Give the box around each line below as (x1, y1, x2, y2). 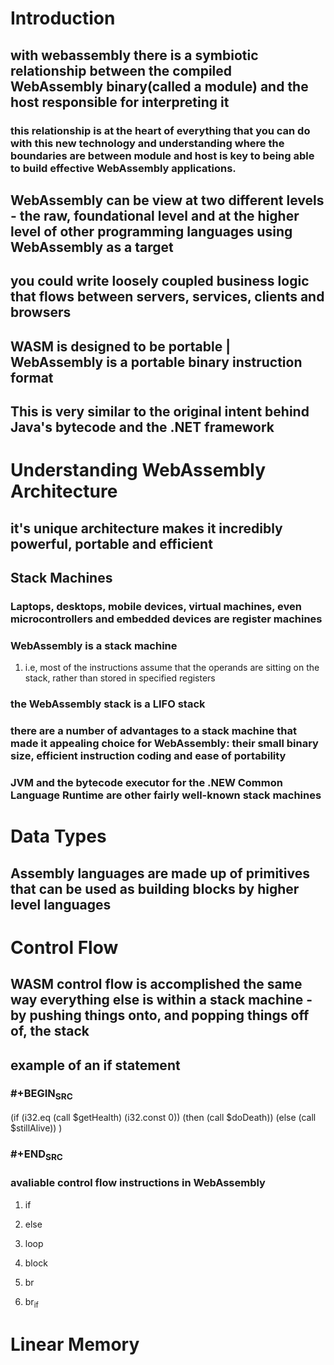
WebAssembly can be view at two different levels (10, 192, 325, 209)
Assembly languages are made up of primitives (10, 865, 310, 882)
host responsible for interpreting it (10, 93, 230, 111)
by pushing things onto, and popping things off (10, 1007, 310, 1024)
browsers (10, 304, 72, 321)
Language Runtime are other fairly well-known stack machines (10, 788, 322, 802)
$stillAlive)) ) (10, 1122, 63, 1134)
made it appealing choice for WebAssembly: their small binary (10, 737, 319, 751)
